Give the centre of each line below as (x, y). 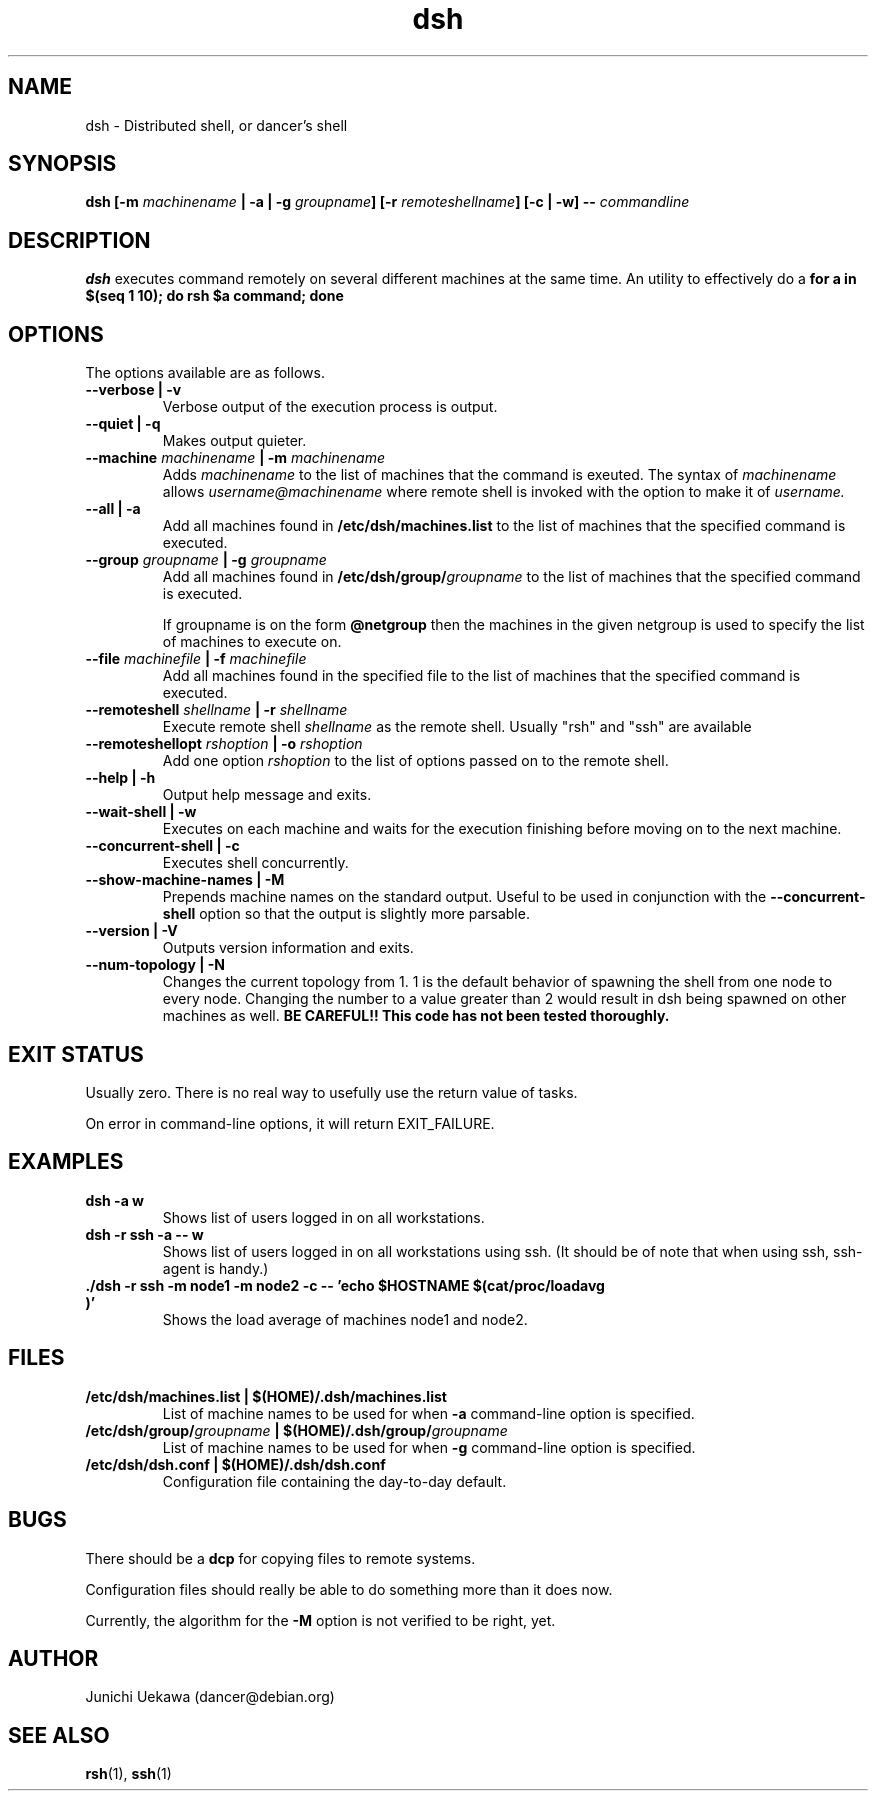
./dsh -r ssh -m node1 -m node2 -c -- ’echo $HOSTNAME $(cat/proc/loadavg (345, 1285)
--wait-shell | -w (141, 812)
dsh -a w (114, 1200)
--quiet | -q (123, 424)
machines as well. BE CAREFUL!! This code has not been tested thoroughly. (416, 1016)
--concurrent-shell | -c (162, 846)
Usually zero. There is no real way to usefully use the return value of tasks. (331, 1092)
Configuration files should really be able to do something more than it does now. (349, 1589)
